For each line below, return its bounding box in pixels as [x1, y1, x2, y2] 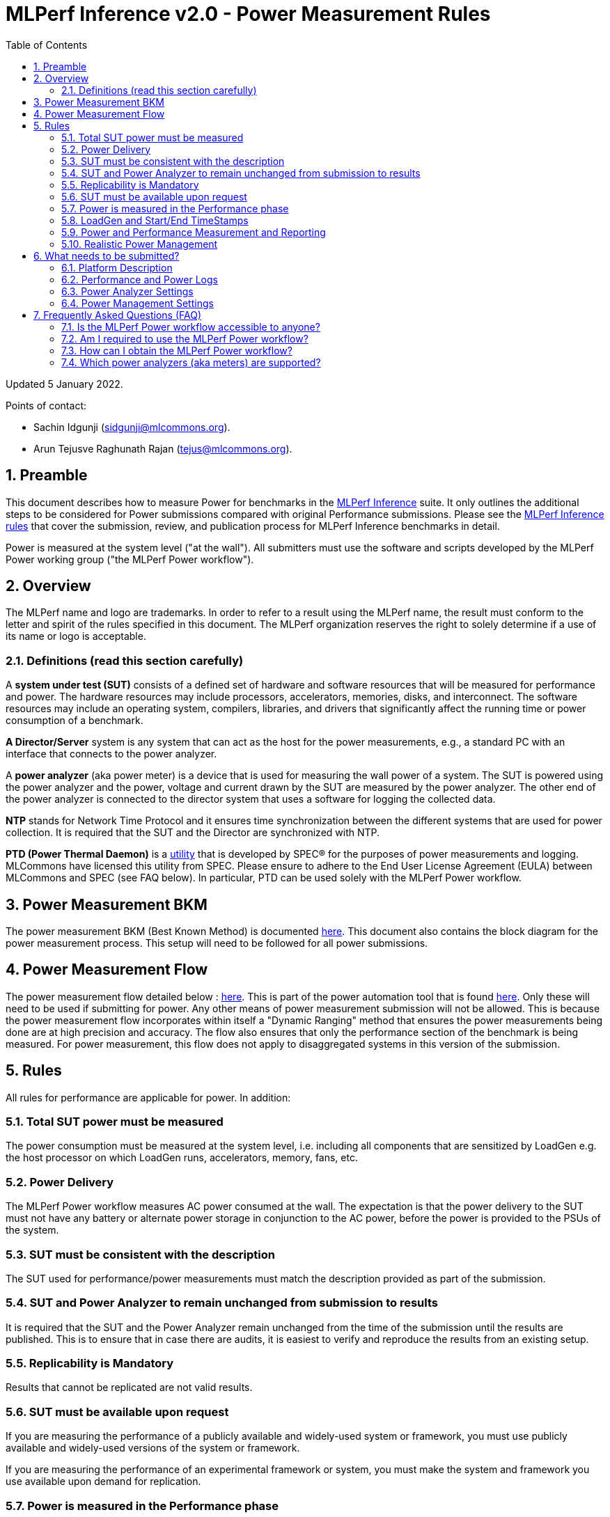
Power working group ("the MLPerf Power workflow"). [6, 553, 254, 565]
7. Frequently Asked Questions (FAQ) [33, 308, 202, 321]
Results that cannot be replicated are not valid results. [6, 1381, 253, 1394]
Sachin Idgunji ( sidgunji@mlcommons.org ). [33, 420, 230, 433]
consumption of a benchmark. [6, 714, 143, 727]
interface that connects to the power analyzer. [6, 748, 217, 760]
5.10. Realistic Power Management [61, 237, 218, 250]
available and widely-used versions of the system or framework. [6, 1442, 300, 1454]
